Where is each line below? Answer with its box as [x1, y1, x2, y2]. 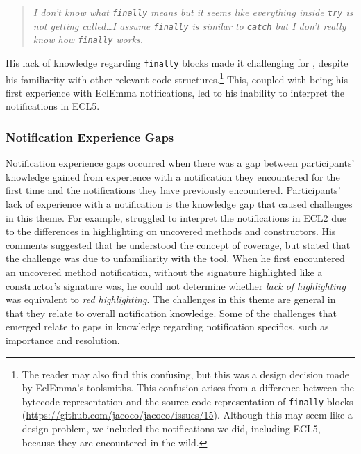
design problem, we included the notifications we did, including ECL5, [22, 421, 321, 436]
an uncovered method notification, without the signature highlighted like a [6, 265, 323, 279]
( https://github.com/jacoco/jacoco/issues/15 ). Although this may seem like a [22, 407, 353, 422]
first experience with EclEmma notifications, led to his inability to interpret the [6, 85, 345, 99]
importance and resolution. [6, 333, 120, 347]
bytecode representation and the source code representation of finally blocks [22, 394, 353, 408]
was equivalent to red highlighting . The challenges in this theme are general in [6, 292, 336, 307]
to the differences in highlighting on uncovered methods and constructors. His [6, 224, 336, 238]
